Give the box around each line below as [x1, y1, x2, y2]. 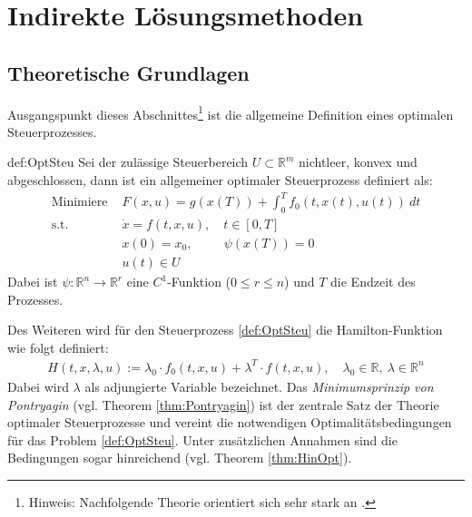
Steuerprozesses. [7, 122, 97, 141]
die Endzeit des [330, 272, 416, 291]
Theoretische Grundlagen [7, 58, 250, 86]
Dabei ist [7, 272, 58, 291]
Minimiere [51, 196, 108, 210]
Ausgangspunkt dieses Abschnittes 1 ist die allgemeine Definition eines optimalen [7, 102, 454, 123]
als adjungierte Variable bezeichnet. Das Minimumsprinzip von [84, 376, 434, 395]
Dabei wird [7, 376, 69, 395]
